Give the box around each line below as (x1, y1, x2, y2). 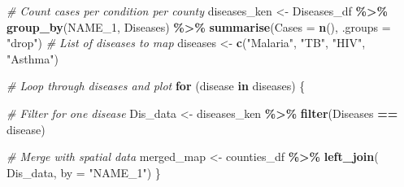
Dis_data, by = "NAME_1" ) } (7, 163, 161, 180)
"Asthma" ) (7, 50, 59, 67)
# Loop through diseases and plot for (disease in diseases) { (7, 77, 306, 94)
